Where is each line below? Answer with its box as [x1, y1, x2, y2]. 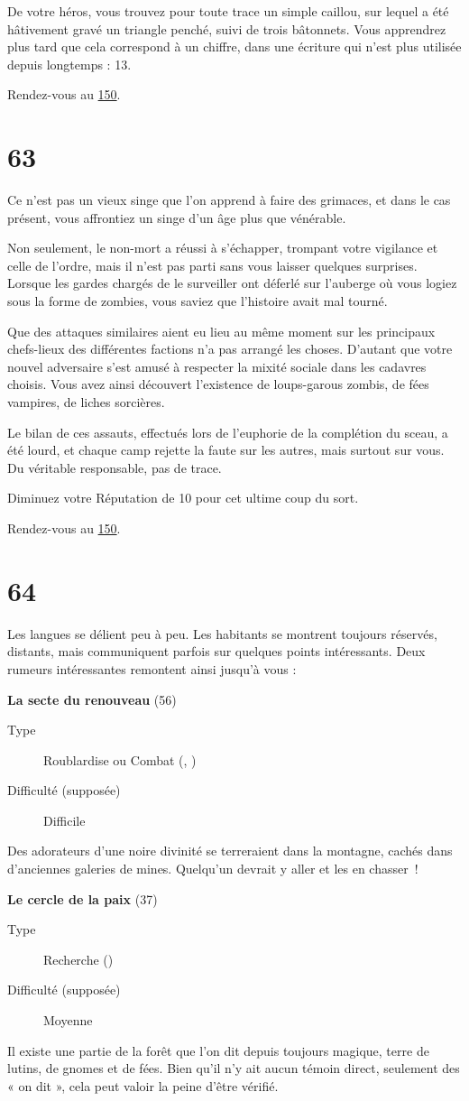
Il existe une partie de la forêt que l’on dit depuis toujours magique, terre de [7, 1041, 429, 1059]
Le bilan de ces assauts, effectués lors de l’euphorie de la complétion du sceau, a [7, 422, 448, 441]
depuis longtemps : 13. [7, 54, 132, 73]
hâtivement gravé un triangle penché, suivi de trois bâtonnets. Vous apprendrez [7, 19, 446, 38]
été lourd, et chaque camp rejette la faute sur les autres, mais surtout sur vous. [7, 440, 445, 459]
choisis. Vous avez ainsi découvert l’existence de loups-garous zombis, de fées [7, 375, 429, 393]
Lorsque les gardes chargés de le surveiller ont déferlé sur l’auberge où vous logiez [7, 273, 457, 292]
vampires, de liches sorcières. [7, 393, 165, 412]
